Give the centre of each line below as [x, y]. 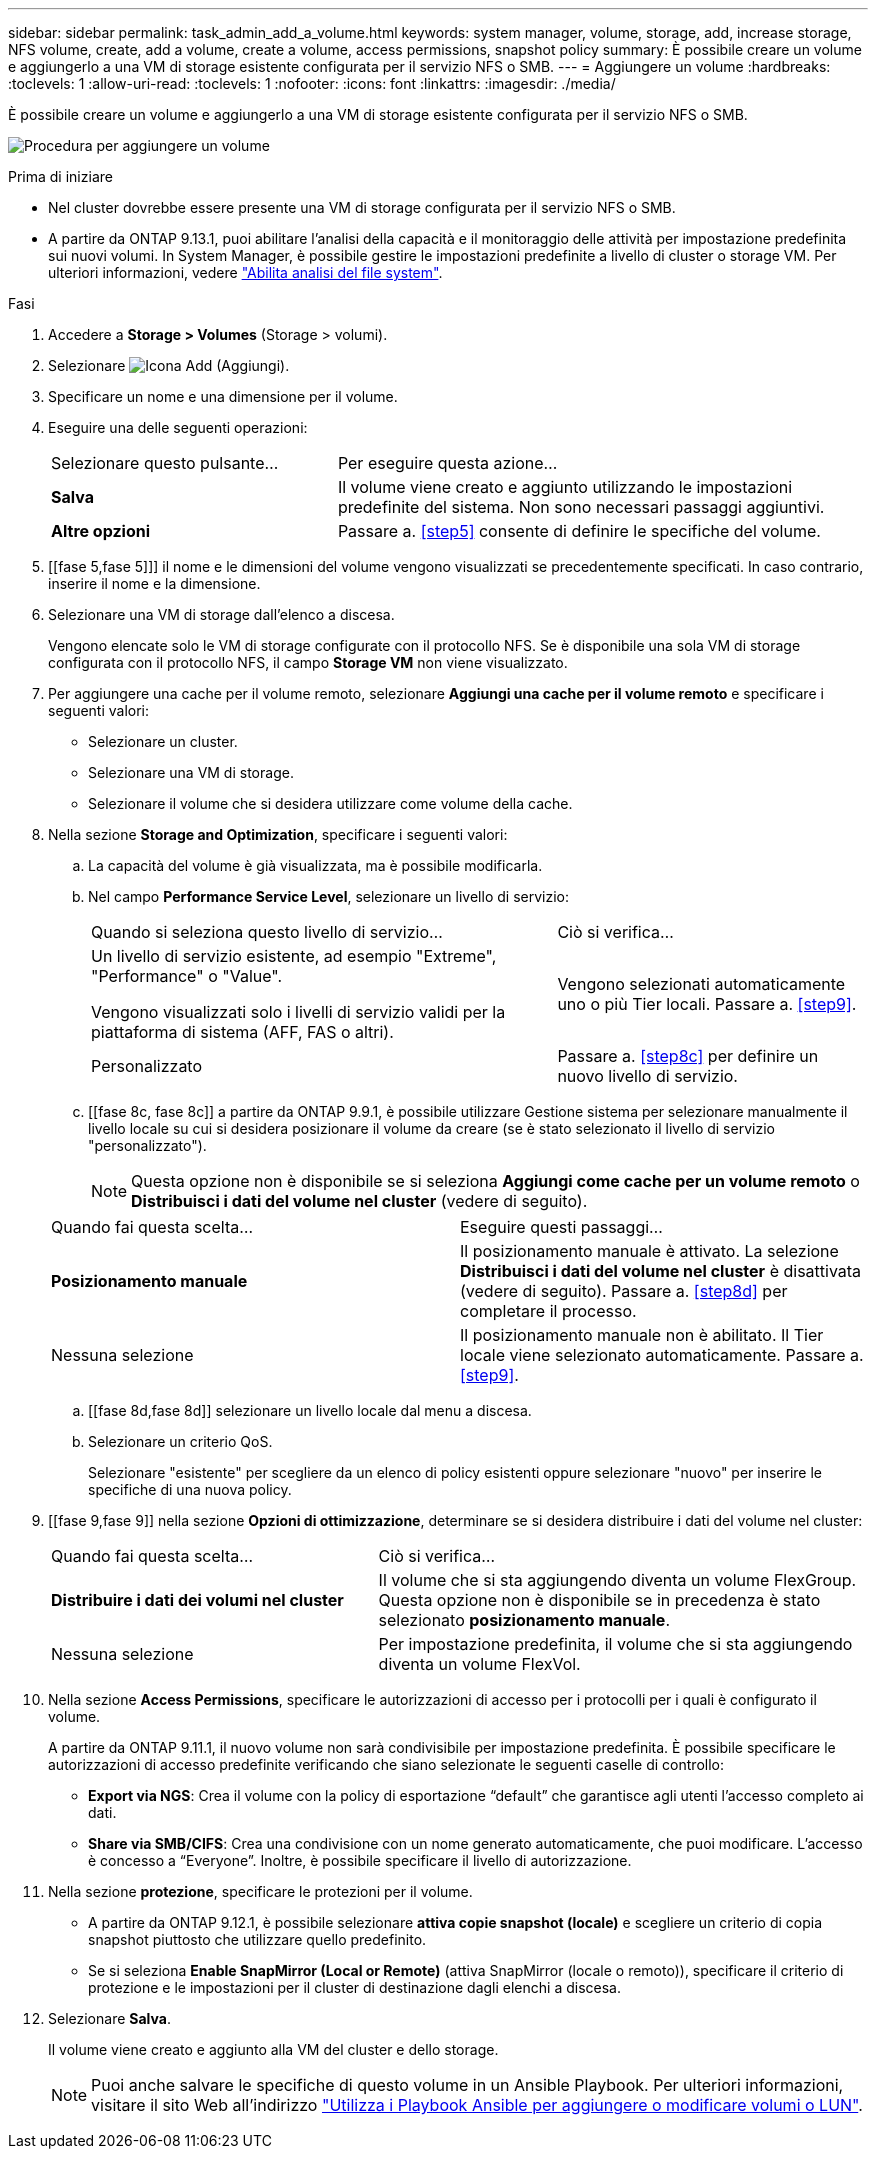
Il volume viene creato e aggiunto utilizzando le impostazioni [565, 487]
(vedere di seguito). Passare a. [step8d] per [624, 1291]
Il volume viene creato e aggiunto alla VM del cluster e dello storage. [273, 2049]
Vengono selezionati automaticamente [701, 984]
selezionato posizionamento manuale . [524, 1620]
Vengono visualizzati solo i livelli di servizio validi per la [298, 1012]
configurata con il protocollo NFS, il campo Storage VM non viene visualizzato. [308, 662]
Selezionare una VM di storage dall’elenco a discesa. [221, 614]
